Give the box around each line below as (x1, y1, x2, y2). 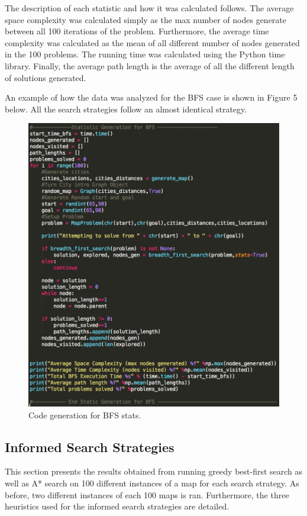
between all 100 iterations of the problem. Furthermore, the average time (5, 25, 269, 37)
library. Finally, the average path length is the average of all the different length (5, 59, 295, 72)
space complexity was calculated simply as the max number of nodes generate (5, 13, 287, 25)
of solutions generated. (5, 71, 86, 83)
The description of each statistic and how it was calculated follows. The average (5, 2, 294, 14)
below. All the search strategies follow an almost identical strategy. (5, 102, 247, 115)
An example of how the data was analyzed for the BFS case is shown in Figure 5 (5, 91, 298, 104)
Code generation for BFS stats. (28, 408, 141, 421)
